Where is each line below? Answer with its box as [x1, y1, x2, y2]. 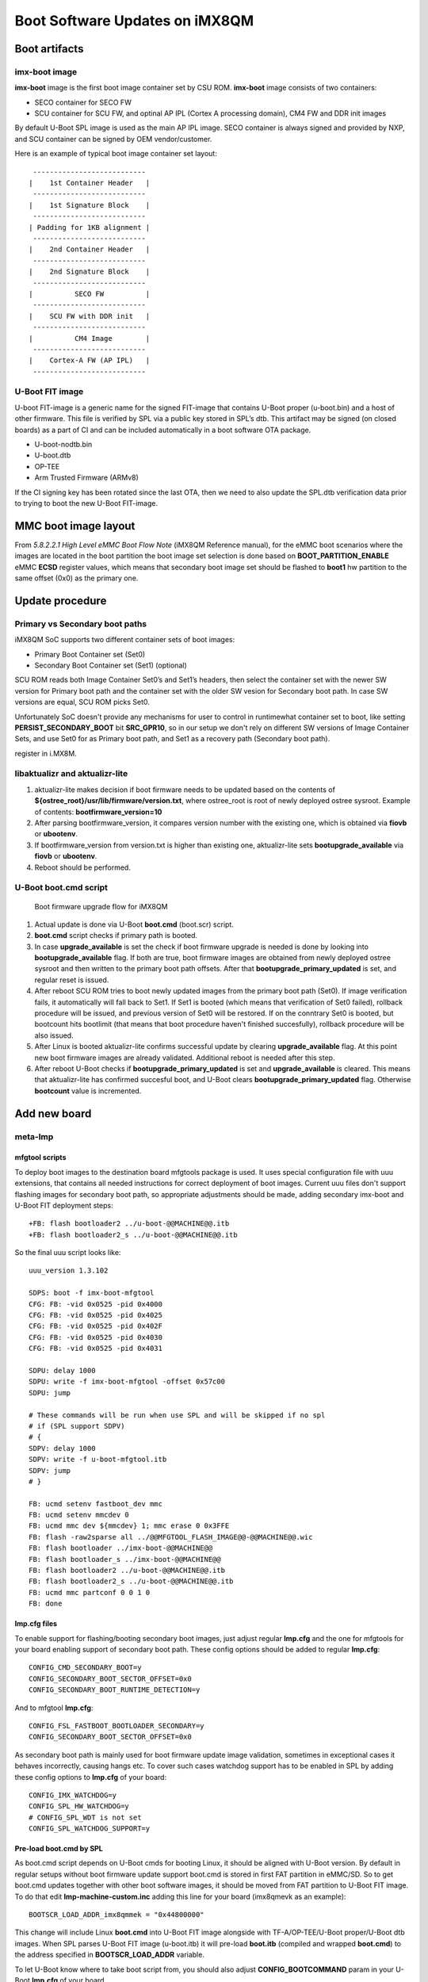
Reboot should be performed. [34, 863, 131, 872]
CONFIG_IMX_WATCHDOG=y [29, 1790, 117, 1800]
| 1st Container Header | [29, 178, 151, 188]
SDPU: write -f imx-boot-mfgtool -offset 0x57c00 [29, 1377, 226, 1387]
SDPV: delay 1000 [29, 1444, 96, 1452]
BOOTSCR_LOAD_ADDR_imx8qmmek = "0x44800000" [29, 1911, 205, 1919]
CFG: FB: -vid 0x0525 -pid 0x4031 [29, 1344, 162, 1353]
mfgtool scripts [14, 1153, 67, 1162]
